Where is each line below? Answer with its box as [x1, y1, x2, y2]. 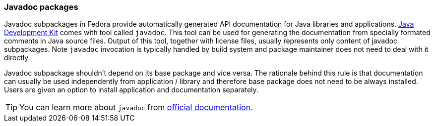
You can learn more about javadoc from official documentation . [19, 102, 253, 113]
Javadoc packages [4, 2, 78, 12]
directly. [4, 53, 30, 62]
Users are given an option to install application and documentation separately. [4, 85, 258, 94]
